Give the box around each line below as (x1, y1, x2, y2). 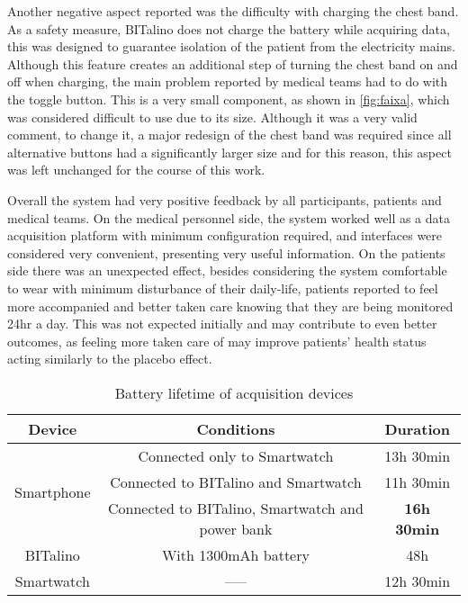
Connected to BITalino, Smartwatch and (108, 497, 364, 518)
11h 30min (384, 471, 451, 492)
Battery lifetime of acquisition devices (114, 382, 354, 403)
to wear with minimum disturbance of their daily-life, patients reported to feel (7, 278, 438, 297)
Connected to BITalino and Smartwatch (110, 471, 362, 492)
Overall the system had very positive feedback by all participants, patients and (7, 190, 442, 209)
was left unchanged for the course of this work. (7, 160, 265, 179)
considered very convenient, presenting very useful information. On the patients (7, 243, 445, 262)
